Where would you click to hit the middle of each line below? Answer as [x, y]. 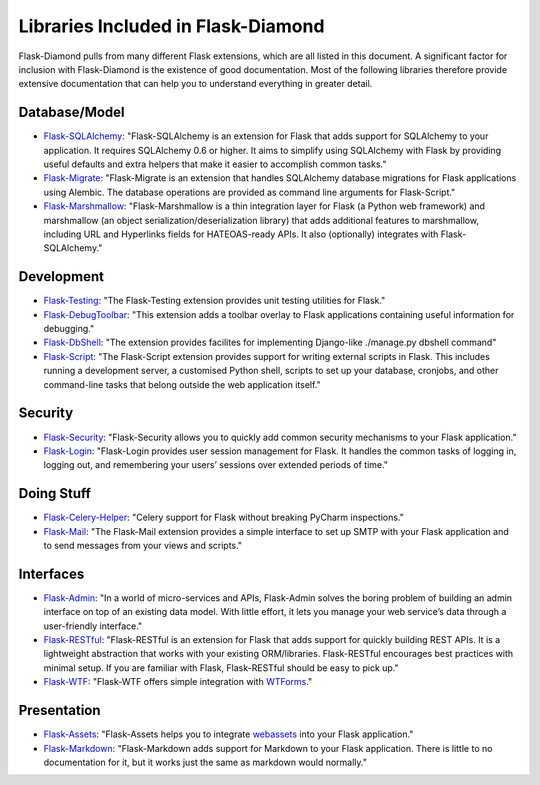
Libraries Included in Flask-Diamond [171, 26]
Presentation [59, 710]
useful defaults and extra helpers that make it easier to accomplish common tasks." [215, 164]
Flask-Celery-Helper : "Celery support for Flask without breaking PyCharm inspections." [224, 517]
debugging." [69, 329]
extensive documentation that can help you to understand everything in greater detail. [195, 84]
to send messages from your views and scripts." [143, 545]
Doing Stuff [55, 493]
